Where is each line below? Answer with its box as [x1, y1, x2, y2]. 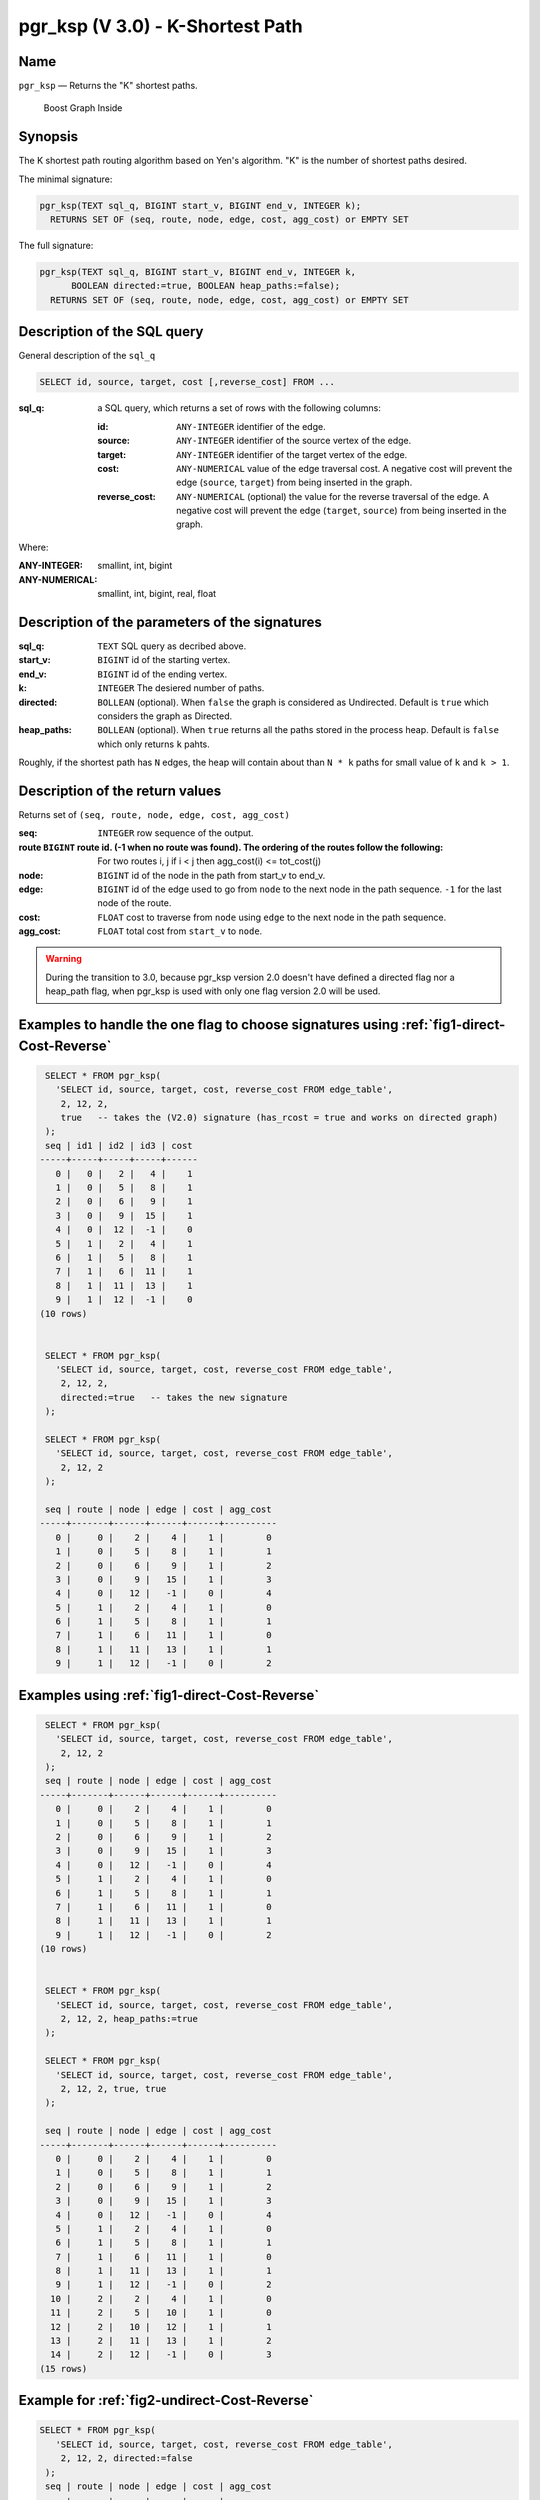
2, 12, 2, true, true [60, 2083, 167, 2095]
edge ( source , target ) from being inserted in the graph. [176, 476, 413, 489]
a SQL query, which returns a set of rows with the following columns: [97, 402, 382, 414]
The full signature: [18, 240, 94, 252]
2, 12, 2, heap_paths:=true [60, 2013, 199, 2025]
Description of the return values [18, 782, 222, 799]
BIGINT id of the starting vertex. [97, 654, 231, 666]
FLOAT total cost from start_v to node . [97, 925, 263, 937]
